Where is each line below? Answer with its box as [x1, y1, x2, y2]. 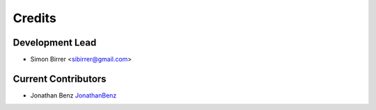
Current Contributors [13, 73, 107, 84]
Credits [13, 10, 57, 26]
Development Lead [13, 37, 97, 48]
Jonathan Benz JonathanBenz [30, 91, 117, 100]
